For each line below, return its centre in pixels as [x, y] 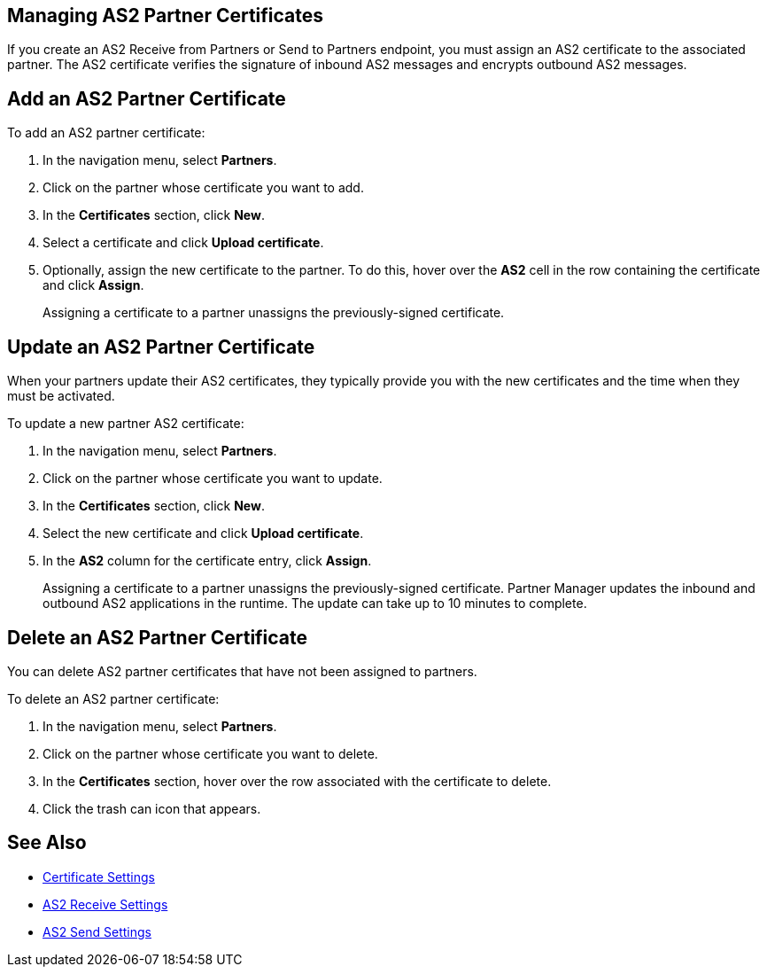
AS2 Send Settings [97, 931]
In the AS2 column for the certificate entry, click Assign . [207, 561]
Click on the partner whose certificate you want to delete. [210, 753]
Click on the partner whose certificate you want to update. [213, 479]
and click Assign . [93, 285]
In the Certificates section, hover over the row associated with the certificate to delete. [297, 781]
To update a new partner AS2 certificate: [126, 424]
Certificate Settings [99, 877]
